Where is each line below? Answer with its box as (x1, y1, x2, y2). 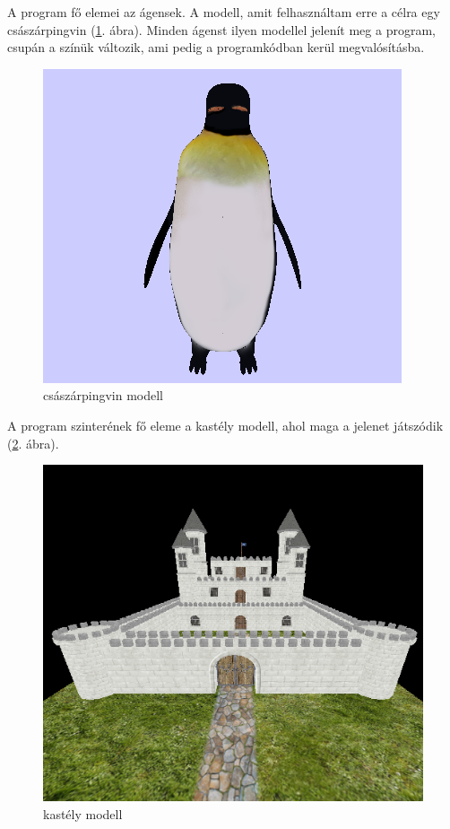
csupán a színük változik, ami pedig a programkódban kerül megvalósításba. (7, 38, 425, 57)
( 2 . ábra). (7, 433, 59, 452)
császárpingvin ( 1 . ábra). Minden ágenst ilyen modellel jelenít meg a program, (7, 20, 436, 39)
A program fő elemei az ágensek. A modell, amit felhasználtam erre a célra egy (7, 3, 440, 21)
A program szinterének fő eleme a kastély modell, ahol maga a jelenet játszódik (7, 415, 444, 434)
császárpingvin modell (43, 386, 163, 405)
